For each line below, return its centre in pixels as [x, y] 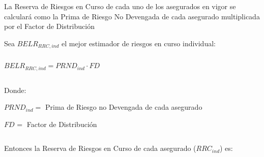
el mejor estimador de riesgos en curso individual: [138, 43]
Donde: [15, 90]
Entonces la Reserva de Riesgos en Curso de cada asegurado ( [100, 148]
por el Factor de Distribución [49, 26]
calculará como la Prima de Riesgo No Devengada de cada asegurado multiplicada [132, 16]
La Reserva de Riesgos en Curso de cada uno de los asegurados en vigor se [120, 6]
